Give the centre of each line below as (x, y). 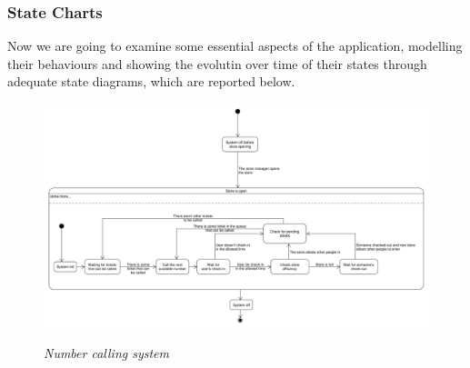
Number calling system (106, 353)
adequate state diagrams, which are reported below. (151, 81)
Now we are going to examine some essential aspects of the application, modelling (235, 46)
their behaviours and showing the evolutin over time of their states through (217, 63)
